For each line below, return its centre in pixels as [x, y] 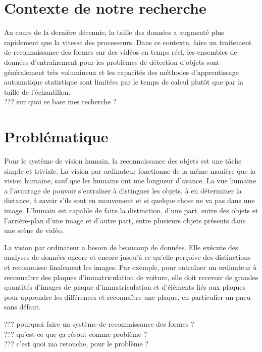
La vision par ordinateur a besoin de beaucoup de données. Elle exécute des [121, 247]
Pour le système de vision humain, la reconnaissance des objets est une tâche [123, 161]
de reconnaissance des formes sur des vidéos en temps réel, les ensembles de [121, 52]
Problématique [56, 136]
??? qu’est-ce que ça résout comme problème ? [76, 334]
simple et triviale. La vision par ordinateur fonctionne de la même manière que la [130, 170]
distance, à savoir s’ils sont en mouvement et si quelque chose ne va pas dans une [129, 200]
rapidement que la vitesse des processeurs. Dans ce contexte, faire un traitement [128, 42]
